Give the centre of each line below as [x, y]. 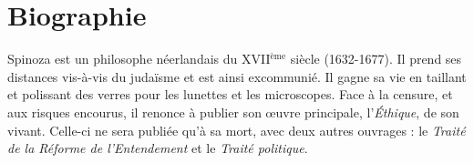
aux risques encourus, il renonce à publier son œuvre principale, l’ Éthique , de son [233, 112]
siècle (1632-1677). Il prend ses [376, 59]
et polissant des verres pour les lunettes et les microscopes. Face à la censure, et [230, 94]
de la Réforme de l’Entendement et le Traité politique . [158, 148]
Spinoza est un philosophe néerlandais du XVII [139, 59]
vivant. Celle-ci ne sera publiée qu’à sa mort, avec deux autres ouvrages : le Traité [237, 130]
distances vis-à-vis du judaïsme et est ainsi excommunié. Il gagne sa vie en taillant [237, 76]
